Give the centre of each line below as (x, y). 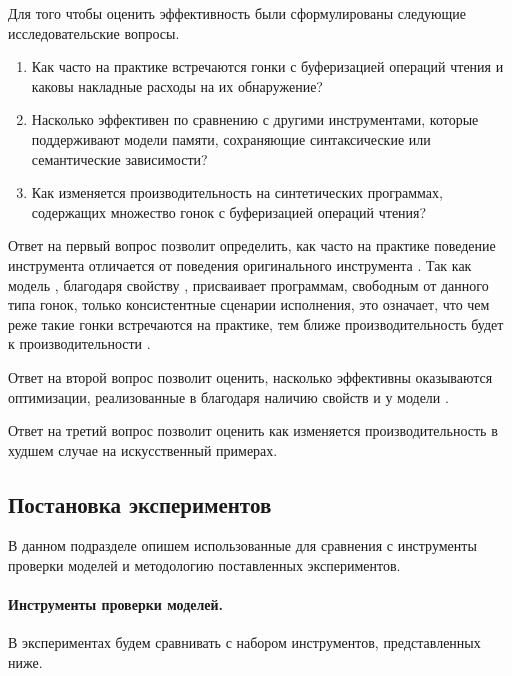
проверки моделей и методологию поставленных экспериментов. (204, 565)
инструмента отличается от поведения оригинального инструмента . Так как (240, 264)
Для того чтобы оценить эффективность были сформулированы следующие (237, 13)
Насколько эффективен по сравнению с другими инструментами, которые (255, 119)
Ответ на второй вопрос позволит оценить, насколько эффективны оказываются (250, 376)
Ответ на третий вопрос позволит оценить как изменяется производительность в (253, 430)
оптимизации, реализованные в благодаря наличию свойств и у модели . (228, 396)
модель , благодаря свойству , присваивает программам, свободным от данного (248, 284)
